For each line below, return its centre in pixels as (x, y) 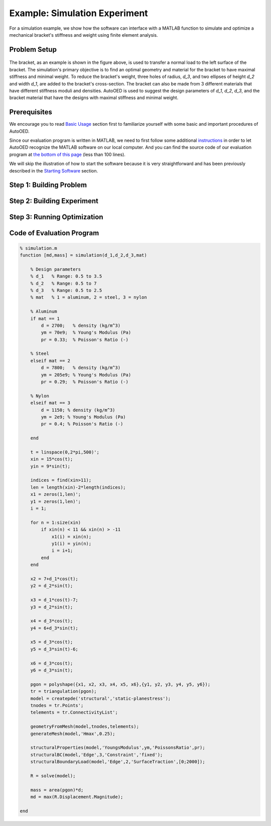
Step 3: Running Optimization (56, 217)
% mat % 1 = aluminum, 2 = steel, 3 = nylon (89, 297)
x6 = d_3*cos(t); (52, 663)
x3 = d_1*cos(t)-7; (54, 600)
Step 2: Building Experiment (54, 201)
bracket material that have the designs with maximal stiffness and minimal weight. (94, 98)
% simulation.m (38, 248)
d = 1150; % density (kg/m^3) (78, 410)
